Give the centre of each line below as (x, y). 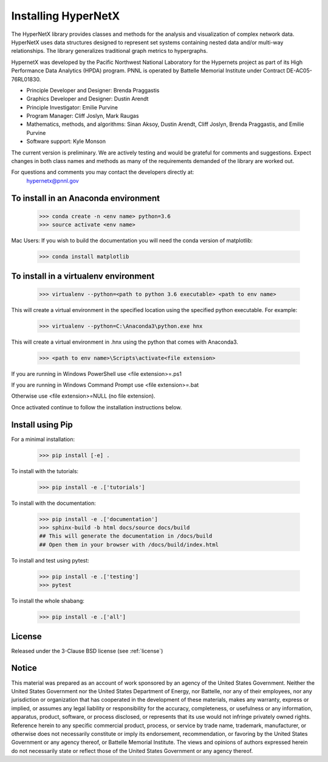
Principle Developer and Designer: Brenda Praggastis (93, 90)
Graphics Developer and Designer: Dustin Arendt (87, 99)
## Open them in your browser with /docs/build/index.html (129, 545)
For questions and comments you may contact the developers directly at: (103, 172)
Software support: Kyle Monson (66, 141)
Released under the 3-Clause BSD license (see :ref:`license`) (87, 651)
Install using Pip (42, 425)
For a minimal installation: (43, 439)
